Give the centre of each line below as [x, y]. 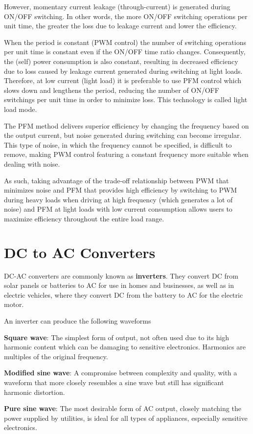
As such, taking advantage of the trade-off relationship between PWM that [116, 180]
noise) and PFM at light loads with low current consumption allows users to [118, 209]
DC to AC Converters [80, 252]
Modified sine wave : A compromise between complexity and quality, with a [121, 373]
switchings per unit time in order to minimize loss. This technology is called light [126, 99]
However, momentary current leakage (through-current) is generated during [117, 6]
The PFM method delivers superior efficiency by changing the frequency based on [126, 125]
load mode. [21, 109]
